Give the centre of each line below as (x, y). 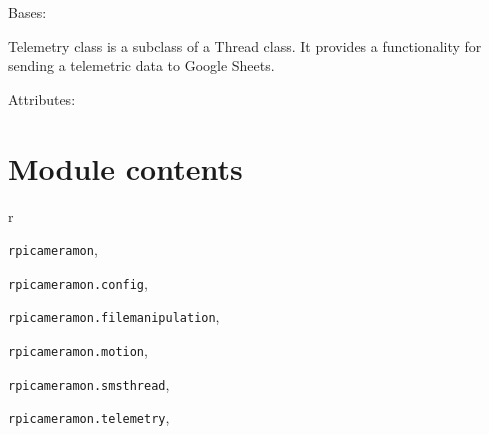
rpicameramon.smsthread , (89, 383)
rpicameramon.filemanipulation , (114, 316)
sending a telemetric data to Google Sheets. (141, 65)
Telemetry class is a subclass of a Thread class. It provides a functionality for (245, 45)
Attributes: (42, 98)
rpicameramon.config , (78, 282)
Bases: (27, 12)
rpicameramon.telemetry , (89, 417)
